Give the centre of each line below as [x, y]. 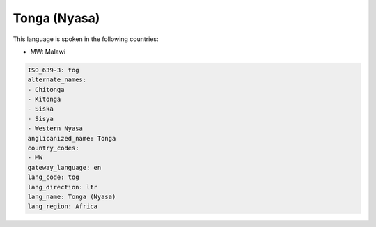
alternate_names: [57, 80]
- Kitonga [44, 100]
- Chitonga [46, 89]
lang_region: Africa [62, 206]
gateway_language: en [64, 167]
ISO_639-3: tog [53, 70]
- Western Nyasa [55, 128]
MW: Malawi [48, 52]
